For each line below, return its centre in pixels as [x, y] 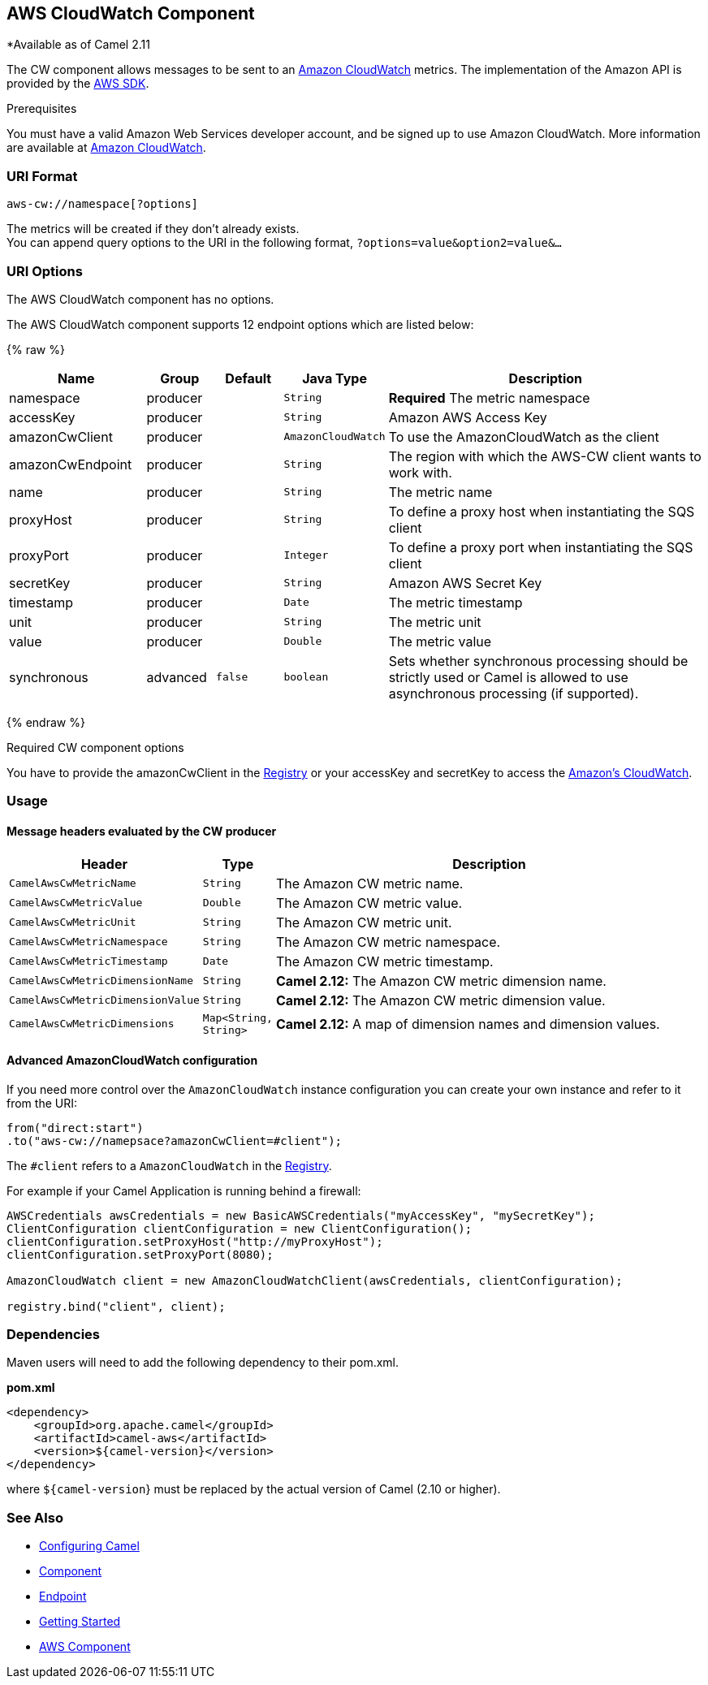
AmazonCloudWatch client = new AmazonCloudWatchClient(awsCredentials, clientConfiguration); [315, 1280]
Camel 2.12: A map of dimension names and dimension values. [468, 1024]
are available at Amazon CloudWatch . [106, 148]
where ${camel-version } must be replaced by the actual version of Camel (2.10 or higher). [254, 1489]
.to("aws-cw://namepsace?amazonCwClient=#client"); [175, 1141]
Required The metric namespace [489, 397]
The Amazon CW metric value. [369, 903]
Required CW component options [95, 747]
